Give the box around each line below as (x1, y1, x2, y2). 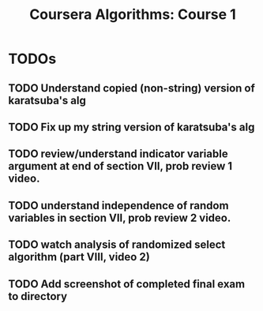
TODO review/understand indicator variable (8, 148, 228, 161)
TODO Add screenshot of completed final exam (8, 277, 246, 290)
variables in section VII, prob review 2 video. (8, 211, 231, 224)
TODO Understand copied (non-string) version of (8, 81, 255, 95)
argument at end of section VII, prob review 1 (8, 159, 233, 173)
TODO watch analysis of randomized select (8, 238, 226, 252)
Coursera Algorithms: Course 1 (28, 6, 237, 24)
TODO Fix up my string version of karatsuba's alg (8, 120, 255, 133)
